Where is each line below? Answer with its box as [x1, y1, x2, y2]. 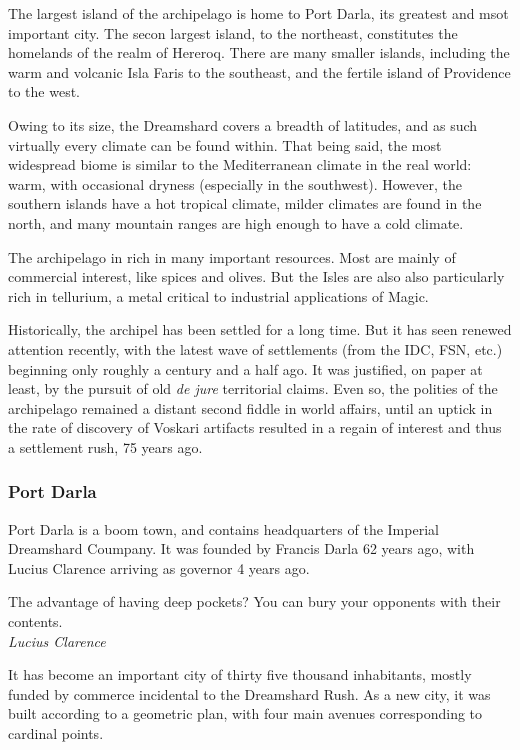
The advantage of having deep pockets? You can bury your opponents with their [8, 591, 501, 612]
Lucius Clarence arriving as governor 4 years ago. [8, 557, 310, 578]
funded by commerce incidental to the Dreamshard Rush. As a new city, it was [8, 683, 491, 704]
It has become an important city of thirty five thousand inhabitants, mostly [8, 664, 472, 685]
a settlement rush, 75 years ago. [8, 436, 203, 457]
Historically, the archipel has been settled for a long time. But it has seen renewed [8, 319, 512, 340]
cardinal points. [8, 723, 104, 744]
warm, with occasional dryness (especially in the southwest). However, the [8, 173, 462, 194]
